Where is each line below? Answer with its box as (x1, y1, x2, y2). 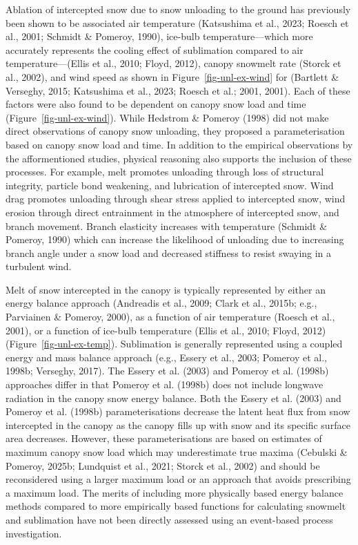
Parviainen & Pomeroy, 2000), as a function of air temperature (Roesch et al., (6, 309, 335, 324)
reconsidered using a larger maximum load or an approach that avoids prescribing (6, 472, 351, 486)
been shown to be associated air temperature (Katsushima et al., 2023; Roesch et (6, 15, 349, 30)
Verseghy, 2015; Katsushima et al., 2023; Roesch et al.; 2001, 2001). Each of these (6, 83, 350, 97)
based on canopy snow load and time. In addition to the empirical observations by (6, 137, 353, 151)
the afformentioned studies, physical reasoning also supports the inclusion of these (6, 151, 352, 165)
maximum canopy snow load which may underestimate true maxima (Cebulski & (6, 445, 348, 459)
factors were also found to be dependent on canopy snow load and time (6, 97, 306, 111)
